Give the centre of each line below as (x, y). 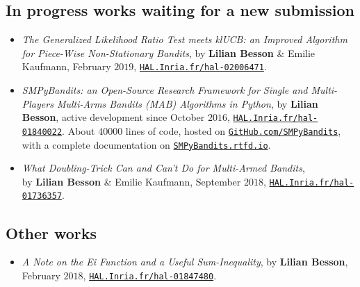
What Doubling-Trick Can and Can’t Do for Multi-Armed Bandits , (163, 168)
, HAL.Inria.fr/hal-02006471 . (200, 66)
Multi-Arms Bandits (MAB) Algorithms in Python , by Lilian (187, 103)
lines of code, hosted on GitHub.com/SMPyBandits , (233, 130)
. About (79, 130)
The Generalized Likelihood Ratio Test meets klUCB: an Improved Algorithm (185, 39)
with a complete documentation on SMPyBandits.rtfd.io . (146, 144)
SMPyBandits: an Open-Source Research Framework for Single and (165, 90)
